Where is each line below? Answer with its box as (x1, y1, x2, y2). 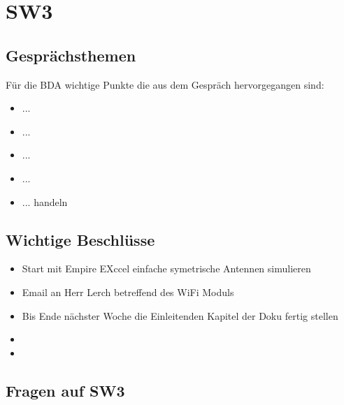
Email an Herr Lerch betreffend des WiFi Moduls (22, 284, 234, 299)
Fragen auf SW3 (6, 379, 125, 401)
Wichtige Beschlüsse (6, 228, 155, 250)
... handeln (22, 194, 68, 209)
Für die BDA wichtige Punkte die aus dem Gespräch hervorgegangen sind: (6, 77, 324, 91)
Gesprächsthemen (6, 44, 136, 66)
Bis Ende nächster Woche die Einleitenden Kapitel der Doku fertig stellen (22, 308, 338, 323)
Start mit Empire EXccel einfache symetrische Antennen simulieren (22, 261, 311, 276)
